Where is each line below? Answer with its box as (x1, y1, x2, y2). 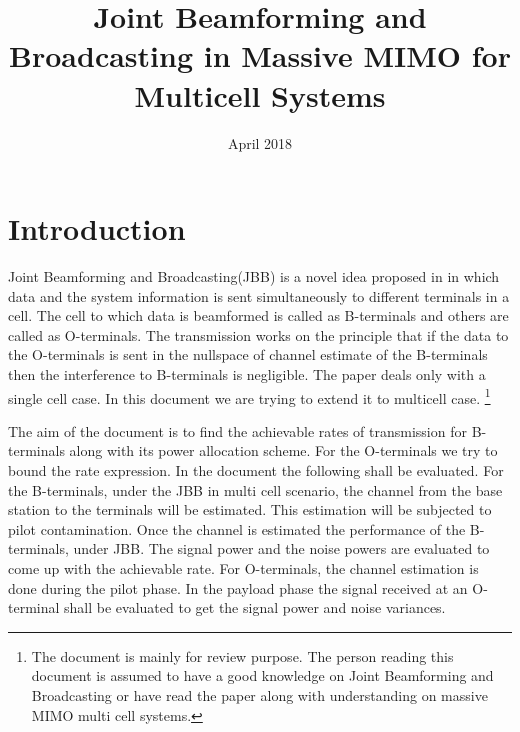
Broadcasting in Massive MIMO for (9, 35, 511, 76)
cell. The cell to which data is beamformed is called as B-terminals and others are (8, 305, 509, 326)
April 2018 (227, 132, 293, 153)
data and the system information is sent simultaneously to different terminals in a (8, 285, 510, 306)
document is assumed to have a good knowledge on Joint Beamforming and (31, 665, 494, 686)
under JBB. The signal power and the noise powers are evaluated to (73, 538, 490, 559)
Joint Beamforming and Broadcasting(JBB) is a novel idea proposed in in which (8, 266, 500, 287)
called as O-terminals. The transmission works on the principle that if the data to (8, 324, 509, 345)
